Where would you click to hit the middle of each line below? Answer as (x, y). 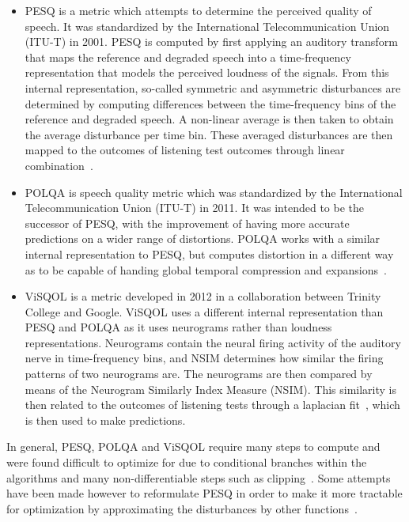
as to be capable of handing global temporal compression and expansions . (206, 269)
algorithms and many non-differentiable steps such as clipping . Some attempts (199, 477)
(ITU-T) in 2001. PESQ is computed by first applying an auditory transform (211, 42)
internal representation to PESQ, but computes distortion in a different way (209, 253)
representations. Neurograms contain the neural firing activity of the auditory (213, 342)
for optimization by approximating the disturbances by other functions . (182, 508)
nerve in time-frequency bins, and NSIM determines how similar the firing (204, 358)
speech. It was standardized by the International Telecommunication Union (207, 26)
